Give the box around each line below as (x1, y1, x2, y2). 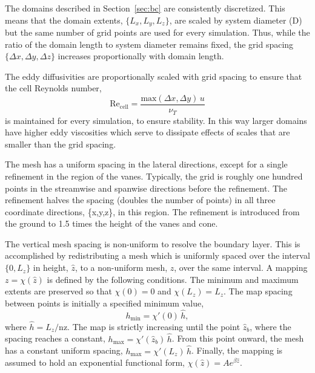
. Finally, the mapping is (191, 344, 283, 357)
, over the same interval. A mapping (174, 261, 308, 274)
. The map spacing (224, 285, 293, 297)
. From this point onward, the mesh (171, 332, 304, 345)
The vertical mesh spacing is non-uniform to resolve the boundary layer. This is (5, 237, 300, 250)
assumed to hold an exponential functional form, (5, 356, 185, 369)
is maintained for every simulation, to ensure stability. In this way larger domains (5, 114, 307, 126)
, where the (250, 320, 291, 332)
